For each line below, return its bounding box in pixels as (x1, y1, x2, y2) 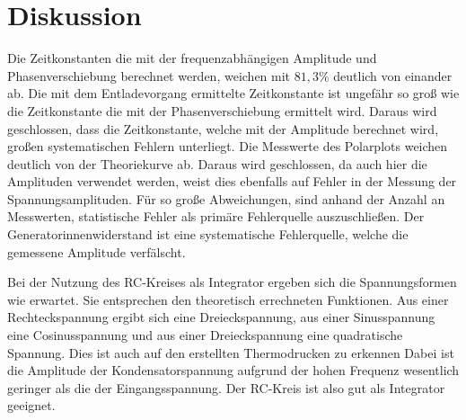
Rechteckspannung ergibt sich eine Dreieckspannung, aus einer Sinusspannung (7, 308, 435, 326)
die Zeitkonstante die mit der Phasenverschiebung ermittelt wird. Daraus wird (7, 101, 437, 120)
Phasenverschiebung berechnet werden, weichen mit (7, 66, 291, 85)
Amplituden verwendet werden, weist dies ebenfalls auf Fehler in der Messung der (7, 172, 457, 191)
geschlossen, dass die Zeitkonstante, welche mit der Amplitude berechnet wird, (7, 119, 439, 138)
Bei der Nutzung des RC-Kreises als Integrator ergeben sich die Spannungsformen (7, 273, 457, 291)
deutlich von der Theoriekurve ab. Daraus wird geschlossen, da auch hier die (7, 154, 427, 173)
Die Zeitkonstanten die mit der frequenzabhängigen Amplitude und (7, 49, 377, 67)
